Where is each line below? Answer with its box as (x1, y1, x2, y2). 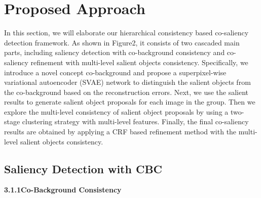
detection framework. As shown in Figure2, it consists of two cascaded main (4, 37, 240, 47)
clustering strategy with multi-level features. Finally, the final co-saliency (22, 116, 249, 127)
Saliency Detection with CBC (4, 161, 163, 176)
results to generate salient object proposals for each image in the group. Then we (4, 96, 255, 107)
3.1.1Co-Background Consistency (4, 184, 122, 195)
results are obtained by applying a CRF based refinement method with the (4, 126, 237, 137)
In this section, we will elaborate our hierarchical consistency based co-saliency (4, 27, 249, 38)
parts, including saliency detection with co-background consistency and (4, 47, 225, 58)
